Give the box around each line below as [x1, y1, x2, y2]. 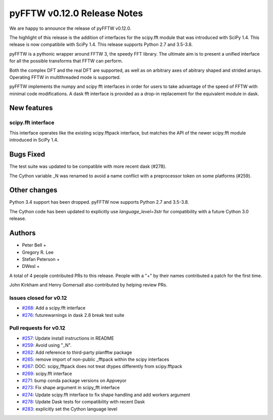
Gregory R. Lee [22, 249, 54, 255]
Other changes [9, 186, 58, 195]
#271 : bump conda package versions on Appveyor [22, 378, 127, 384]
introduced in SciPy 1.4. [9, 137, 59, 143]
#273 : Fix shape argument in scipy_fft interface [22, 385, 120, 391]
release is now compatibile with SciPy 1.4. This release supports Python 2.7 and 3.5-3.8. [9, 41, 193, 48]
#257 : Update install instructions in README [22, 335, 114, 341]
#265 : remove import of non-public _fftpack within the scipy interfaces [22, 356, 169, 362]
